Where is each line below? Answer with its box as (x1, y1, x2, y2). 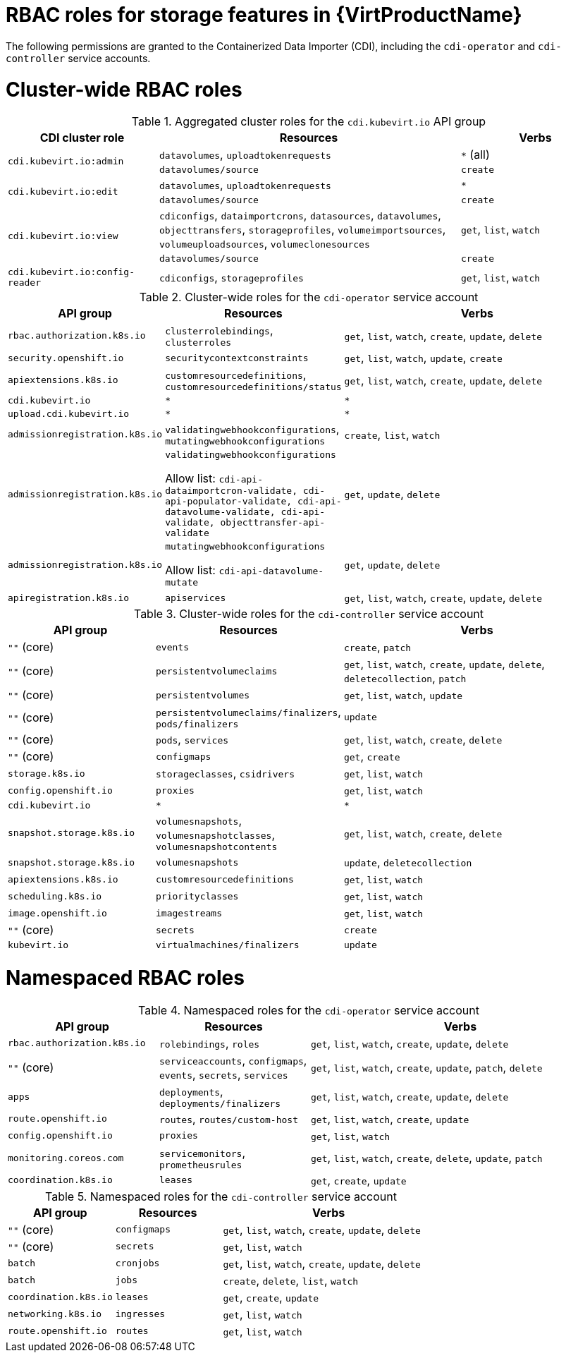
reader (8, 277, 41, 289)
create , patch (343, 640, 412, 655)
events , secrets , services (159, 1067, 288, 1081)
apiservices (165, 592, 226, 603)
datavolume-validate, (165, 507, 276, 518)
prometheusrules (159, 1159, 242, 1170)
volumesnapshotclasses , (156, 827, 276, 842)
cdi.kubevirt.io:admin (8, 156, 124, 167)
